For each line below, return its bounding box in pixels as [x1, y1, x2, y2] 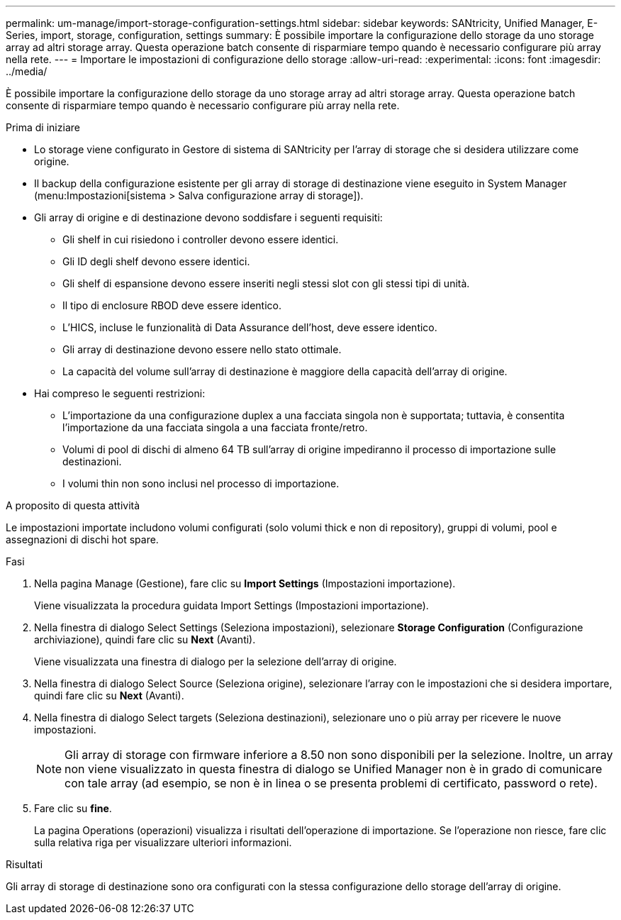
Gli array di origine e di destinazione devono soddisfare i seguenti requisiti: [34, 211, 383, 223]
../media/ [6, 65, 47, 77]
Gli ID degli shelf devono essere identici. [62, 255, 250, 267]
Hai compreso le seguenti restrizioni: [34, 387, 206, 399]
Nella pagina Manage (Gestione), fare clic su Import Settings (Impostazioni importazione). [34, 577, 456, 589]
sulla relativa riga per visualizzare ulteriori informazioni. [34, 836, 292, 848]
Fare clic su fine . [34, 802, 112, 814]
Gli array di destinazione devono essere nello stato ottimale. [62, 343, 342, 355]
